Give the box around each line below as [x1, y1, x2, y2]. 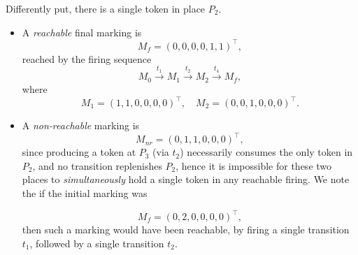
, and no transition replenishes [32, 158, 162, 173]
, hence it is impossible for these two [176, 158, 332, 173]
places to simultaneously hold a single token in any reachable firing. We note [22, 172, 350, 187]
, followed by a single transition [29, 235, 164, 250]
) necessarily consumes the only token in [180, 145, 353, 159]
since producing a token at [22, 145, 136, 159]
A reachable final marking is [22, 24, 142, 39]
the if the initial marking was [22, 185, 148, 200]
